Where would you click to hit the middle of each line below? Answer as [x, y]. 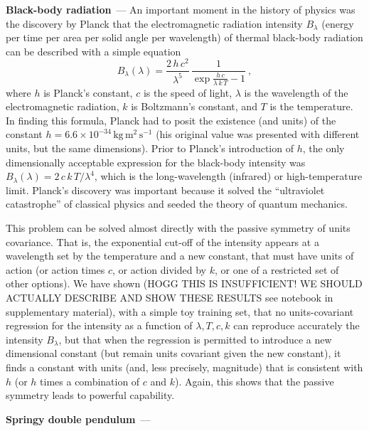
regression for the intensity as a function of [99, 325]
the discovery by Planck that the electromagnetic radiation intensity [154, 23]
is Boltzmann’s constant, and [194, 106]
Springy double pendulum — [78, 419]
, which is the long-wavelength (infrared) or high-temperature [228, 176]
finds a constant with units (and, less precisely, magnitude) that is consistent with [184, 367]
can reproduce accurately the [296, 325]
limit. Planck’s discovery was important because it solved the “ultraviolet [165, 190]
